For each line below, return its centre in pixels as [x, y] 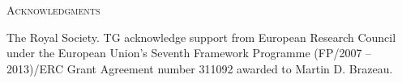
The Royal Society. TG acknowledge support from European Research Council [201, 37]
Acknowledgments [53, 10]
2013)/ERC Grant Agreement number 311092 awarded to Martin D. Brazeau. [200, 68]
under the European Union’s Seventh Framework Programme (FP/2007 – [189, 53]
